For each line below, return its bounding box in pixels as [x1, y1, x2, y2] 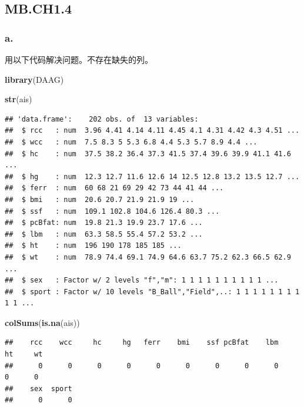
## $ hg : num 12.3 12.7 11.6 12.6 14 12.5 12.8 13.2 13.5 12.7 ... [5, 172, 300, 181]
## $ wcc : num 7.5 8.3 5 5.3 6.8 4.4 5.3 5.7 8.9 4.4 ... [5, 137, 258, 146]
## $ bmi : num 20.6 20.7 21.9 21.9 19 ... [5, 195, 195, 204]
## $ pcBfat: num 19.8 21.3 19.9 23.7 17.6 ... [5, 218, 203, 227]
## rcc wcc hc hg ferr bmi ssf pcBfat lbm [5, 338, 279, 347]
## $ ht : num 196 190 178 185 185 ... [5, 241, 182, 250]
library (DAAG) [5, 73, 64, 85]
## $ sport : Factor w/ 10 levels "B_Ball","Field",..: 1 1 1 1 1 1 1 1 [5, 287, 300, 296]
